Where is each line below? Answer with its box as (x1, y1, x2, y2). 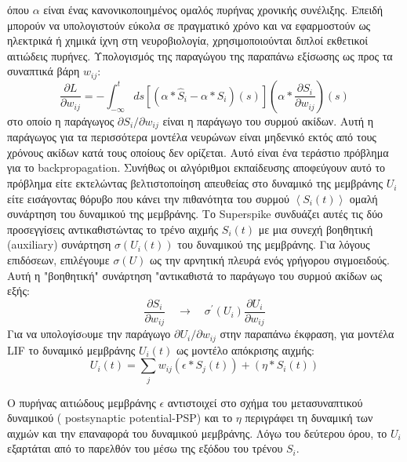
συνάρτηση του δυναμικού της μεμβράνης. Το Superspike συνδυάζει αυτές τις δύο (7, 206, 383, 222)
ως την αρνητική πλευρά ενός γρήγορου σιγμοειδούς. (150, 252, 390, 268)
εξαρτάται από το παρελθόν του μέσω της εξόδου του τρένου (7, 440, 283, 457)
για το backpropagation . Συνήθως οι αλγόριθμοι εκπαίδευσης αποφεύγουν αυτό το (7, 159, 386, 176)
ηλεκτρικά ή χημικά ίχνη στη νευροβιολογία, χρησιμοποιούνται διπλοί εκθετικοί (7, 32, 369, 49)
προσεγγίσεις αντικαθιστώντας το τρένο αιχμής (7, 220, 219, 237)
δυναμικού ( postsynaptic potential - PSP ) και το (7, 409, 233, 426)
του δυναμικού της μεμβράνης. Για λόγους (177, 236, 370, 253)
